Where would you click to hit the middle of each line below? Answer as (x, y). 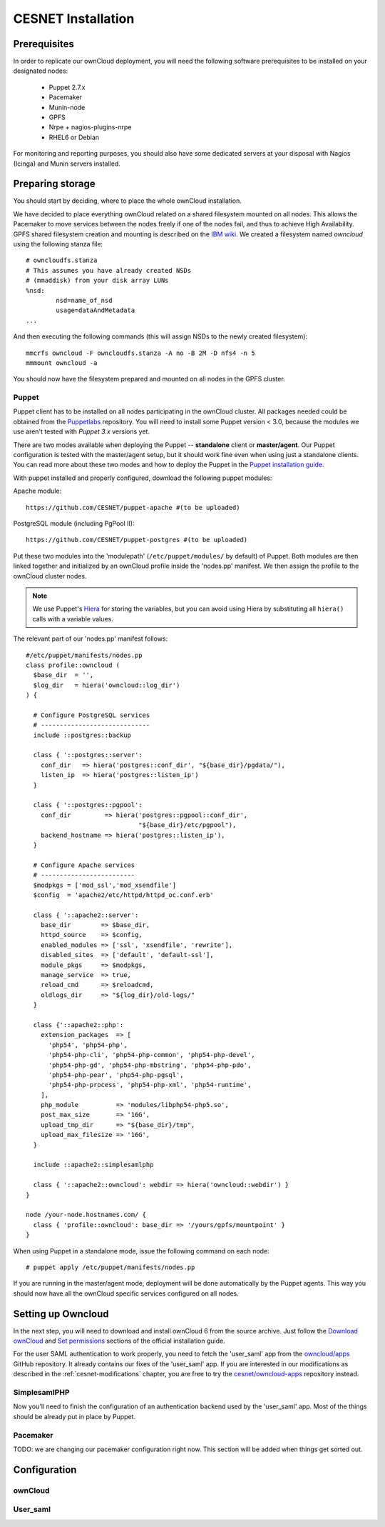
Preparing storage (54, 184)
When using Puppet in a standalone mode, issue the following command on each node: (142, 1251)
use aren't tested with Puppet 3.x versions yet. (81, 431)
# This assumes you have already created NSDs (109, 270)
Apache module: (37, 491)
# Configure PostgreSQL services (92, 715)
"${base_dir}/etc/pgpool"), (187, 825)
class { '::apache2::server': (86, 915)
